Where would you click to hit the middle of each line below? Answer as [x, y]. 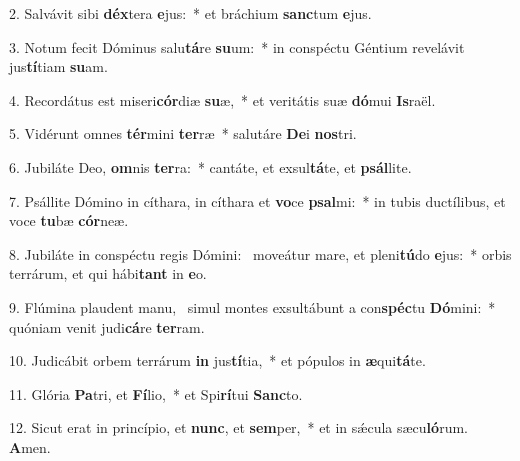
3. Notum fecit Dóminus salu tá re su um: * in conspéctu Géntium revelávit [237, 46]
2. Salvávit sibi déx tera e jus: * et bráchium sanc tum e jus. [190, 13]
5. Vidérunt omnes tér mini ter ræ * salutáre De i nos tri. [183, 133]
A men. [30, 446]
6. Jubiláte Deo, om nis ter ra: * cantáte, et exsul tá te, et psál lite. [210, 166]
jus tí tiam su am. [58, 66]
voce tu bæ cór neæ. [69, 220]
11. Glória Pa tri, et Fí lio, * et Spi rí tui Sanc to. [156, 393]
